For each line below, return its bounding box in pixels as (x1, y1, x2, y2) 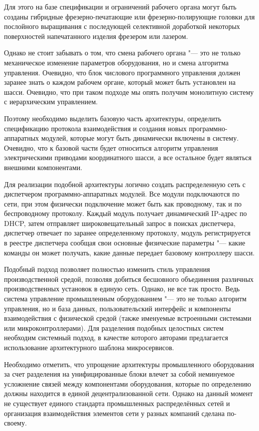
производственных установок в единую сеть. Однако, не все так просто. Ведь (4, 283, 240, 294)
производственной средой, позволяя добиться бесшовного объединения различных (4, 273, 254, 284)
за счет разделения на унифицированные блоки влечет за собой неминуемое (4, 369, 235, 379)
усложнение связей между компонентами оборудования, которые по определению (4, 378, 252, 389)
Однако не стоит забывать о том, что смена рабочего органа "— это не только (4, 47, 241, 58)
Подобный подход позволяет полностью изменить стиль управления (4, 264, 210, 274)
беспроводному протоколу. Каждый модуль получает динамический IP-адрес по (4, 208, 247, 218)
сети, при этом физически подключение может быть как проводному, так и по (4, 198, 242, 209)
